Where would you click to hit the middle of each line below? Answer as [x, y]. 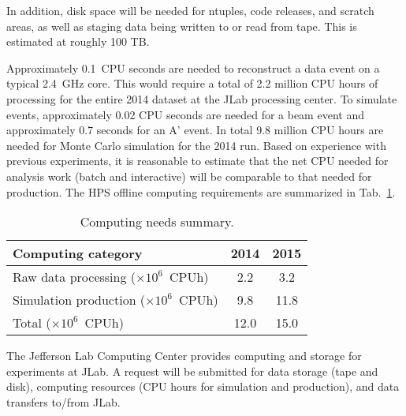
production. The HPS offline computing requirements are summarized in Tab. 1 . [201, 191]
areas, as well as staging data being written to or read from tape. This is [182, 26]
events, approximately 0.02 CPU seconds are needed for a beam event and [185, 114]
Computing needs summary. [157, 222]
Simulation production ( [79, 300]
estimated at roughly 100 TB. [78, 41]
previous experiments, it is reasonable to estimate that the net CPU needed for [197, 161]
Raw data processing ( [74, 277]
